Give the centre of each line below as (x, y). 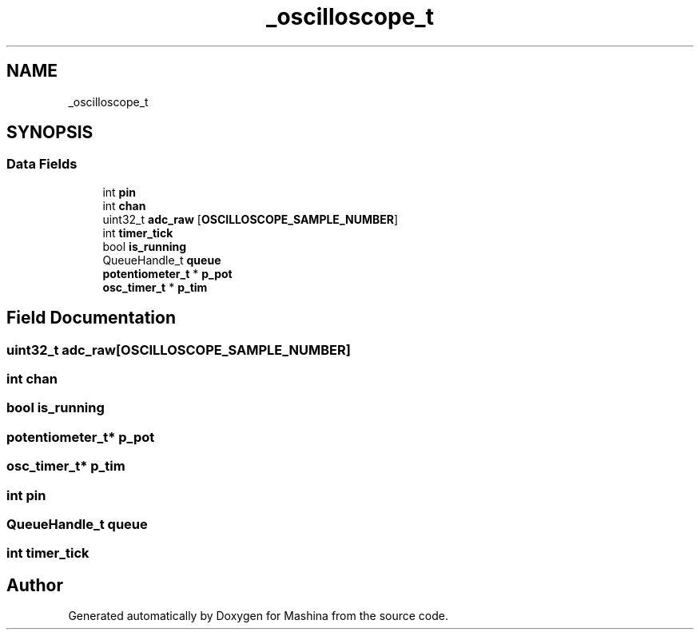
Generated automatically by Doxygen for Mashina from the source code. (259, 616)
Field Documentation (91, 318)
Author (35, 585)
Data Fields (42, 164)
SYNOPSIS (50, 133)
